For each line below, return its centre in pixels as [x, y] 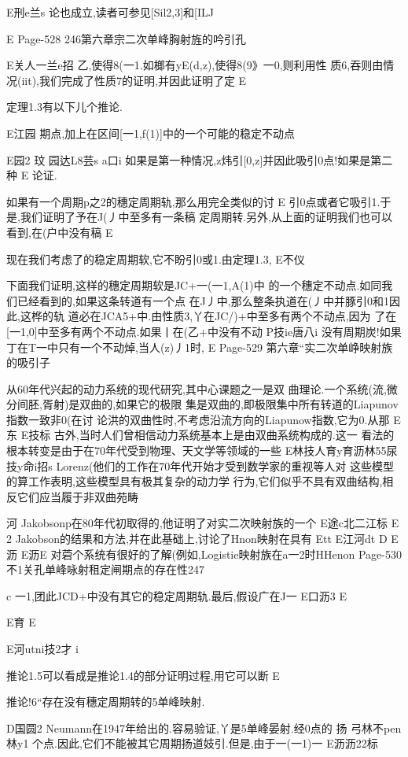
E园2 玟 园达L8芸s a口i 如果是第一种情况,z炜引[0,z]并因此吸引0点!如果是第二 [200, 159]
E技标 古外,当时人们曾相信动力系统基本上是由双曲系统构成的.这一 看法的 [208, 435]
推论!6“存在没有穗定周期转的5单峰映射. [106, 702]
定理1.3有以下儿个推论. [64, 107]
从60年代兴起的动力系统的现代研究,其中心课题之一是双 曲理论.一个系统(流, [197, 388]
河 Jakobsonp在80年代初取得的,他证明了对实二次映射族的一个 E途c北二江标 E [203, 523]
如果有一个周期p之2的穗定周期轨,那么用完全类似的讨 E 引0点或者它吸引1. [193, 201]
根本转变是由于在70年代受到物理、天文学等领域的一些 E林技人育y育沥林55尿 [202, 451]
